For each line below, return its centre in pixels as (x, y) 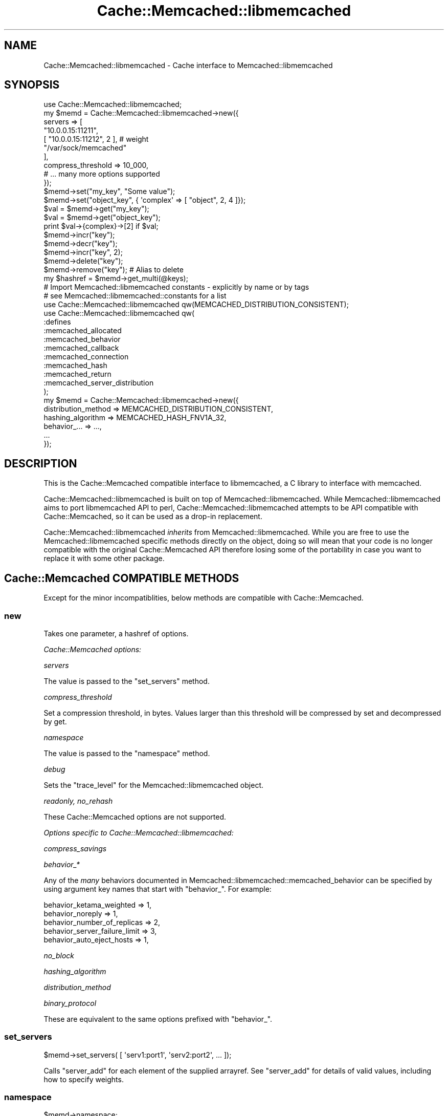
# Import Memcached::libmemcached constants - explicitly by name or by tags (176, 287)
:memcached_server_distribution (99, 383)
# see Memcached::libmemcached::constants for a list (135, 296)
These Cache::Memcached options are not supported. (135, 817)
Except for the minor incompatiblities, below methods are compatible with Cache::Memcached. (204, 598)
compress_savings (75, 848)
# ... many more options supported (102, 174)
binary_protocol (70, 1003)
